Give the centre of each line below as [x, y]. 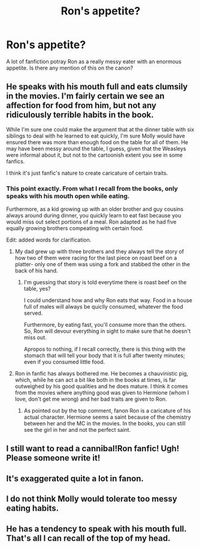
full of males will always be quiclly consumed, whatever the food [104, 307]
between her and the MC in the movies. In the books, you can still [104, 423]
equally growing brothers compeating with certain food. [75, 228]
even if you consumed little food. [64, 362]
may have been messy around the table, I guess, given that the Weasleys [96, 148]
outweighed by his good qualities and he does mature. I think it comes [101, 386]
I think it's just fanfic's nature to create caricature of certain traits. [87, 173]
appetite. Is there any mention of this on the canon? [70, 68]
